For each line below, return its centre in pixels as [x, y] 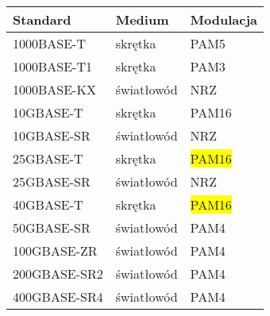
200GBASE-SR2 [58, 274]
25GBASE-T [48, 158]
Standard [42, 19]
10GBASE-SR [52, 135]
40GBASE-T [48, 204]
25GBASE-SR [52, 181]
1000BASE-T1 [53, 66]
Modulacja [224, 19]
